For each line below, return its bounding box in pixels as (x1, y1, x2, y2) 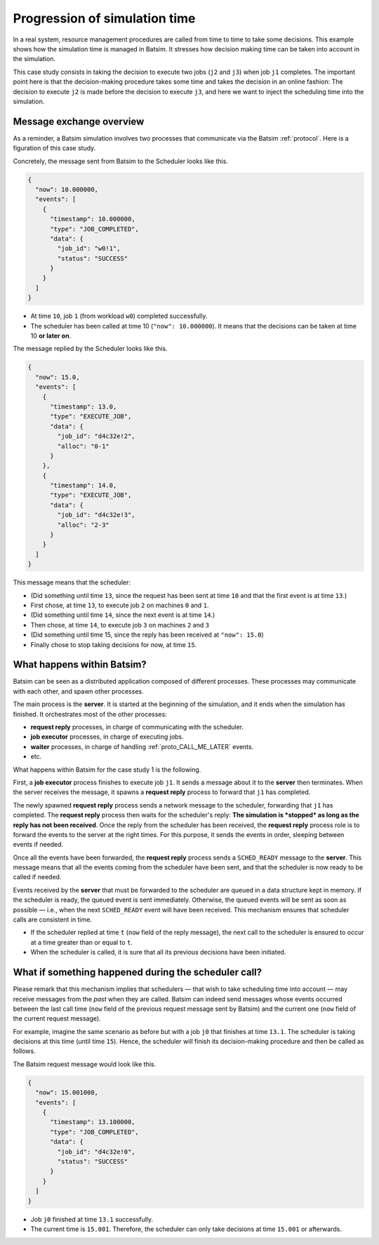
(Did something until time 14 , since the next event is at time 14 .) (30, 611, 215, 619)
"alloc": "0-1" (57, 442, 110, 450)
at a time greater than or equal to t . (30, 938, 133, 946)
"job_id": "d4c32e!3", (57, 511, 136, 519)
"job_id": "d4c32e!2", (57, 433, 136, 440)
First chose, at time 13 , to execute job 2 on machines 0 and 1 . (30, 601, 209, 609)
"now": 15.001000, (35, 1089, 98, 1097)
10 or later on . (30, 331, 72, 340)
